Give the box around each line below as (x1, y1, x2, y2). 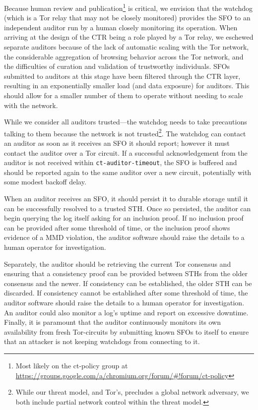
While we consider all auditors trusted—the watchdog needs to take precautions (4, 117, 247, 127)
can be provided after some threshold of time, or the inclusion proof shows (4, 222, 230, 233)
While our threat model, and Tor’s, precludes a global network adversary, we (15, 387, 249, 397)
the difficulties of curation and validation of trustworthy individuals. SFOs (4, 61, 230, 71)
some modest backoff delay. (4, 176, 86, 187)
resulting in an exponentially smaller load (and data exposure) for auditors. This (4, 80, 250, 91)
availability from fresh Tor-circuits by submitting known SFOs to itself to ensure (4, 326, 249, 337)
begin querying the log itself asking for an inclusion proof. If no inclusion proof (4, 213, 244, 223)
